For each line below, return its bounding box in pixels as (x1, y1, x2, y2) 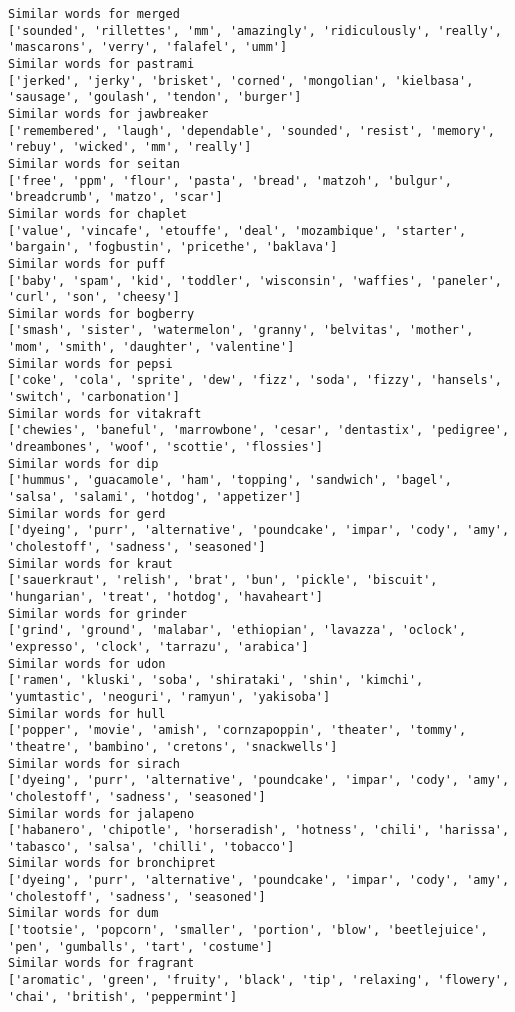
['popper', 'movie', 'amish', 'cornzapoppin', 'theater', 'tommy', (8, 723, 467, 738)
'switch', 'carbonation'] (8, 390, 180, 405)
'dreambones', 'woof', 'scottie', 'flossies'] (8, 440, 323, 455)
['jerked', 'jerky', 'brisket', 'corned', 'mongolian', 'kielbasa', (8, 73, 474, 88)
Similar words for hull (8, 706, 166, 721)
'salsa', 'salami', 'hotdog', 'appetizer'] (8, 490, 302, 505)
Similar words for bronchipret (8, 856, 216, 871)
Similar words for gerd (8, 506, 166, 521)
